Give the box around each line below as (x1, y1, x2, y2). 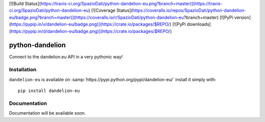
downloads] (186, 21, 211, 27)
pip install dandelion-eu (18, 88, 80, 93)
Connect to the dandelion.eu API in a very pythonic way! (9, 54, 123, 60)
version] (234, 14, 251, 20)
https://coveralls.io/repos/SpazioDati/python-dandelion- (132, 7, 246, 13)
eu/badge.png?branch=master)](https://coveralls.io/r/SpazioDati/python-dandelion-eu (9, 14, 184, 20)
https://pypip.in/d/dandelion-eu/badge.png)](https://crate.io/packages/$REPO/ (10, 28, 170, 34)
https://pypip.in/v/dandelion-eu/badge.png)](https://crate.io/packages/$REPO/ (10, 21, 170, 27)
